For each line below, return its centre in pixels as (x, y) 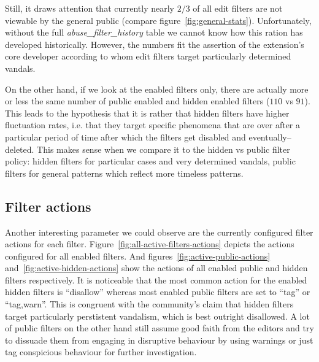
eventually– (270, 137)
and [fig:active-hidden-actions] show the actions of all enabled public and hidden (156, 268)
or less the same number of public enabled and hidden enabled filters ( (137, 101)
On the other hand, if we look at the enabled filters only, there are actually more (157, 89)
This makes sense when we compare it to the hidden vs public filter (163, 149)
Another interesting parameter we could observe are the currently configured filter (159, 232)
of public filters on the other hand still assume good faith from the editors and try (159, 328)
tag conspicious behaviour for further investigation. (101, 352)
